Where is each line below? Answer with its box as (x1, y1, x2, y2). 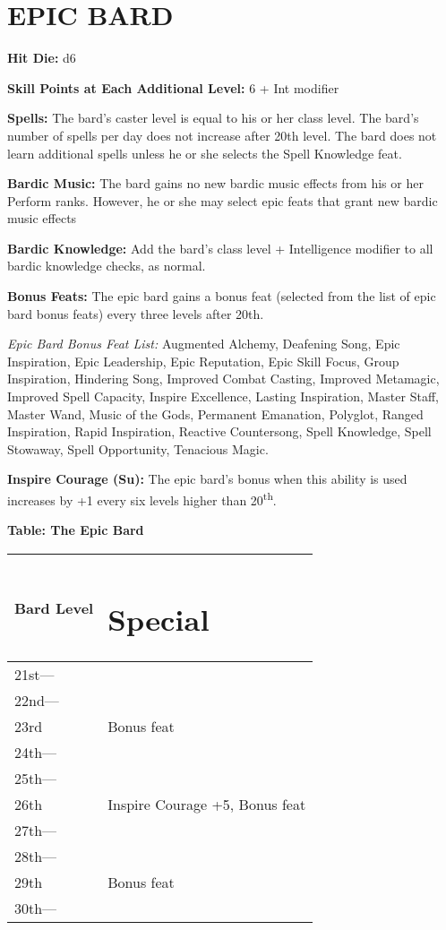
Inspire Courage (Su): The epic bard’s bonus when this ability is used (7, 469, 407, 488)
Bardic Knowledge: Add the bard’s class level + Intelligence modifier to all (7, 238, 433, 257)
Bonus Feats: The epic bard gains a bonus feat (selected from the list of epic (7, 287, 436, 306)
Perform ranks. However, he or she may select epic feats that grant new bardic (7, 191, 438, 210)
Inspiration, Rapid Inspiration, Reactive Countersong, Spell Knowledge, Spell (7, 422, 432, 441)
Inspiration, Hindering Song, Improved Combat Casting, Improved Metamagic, (7, 369, 440, 388)
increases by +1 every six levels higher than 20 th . (7, 488, 277, 509)
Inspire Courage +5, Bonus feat (107, 794, 306, 815)
